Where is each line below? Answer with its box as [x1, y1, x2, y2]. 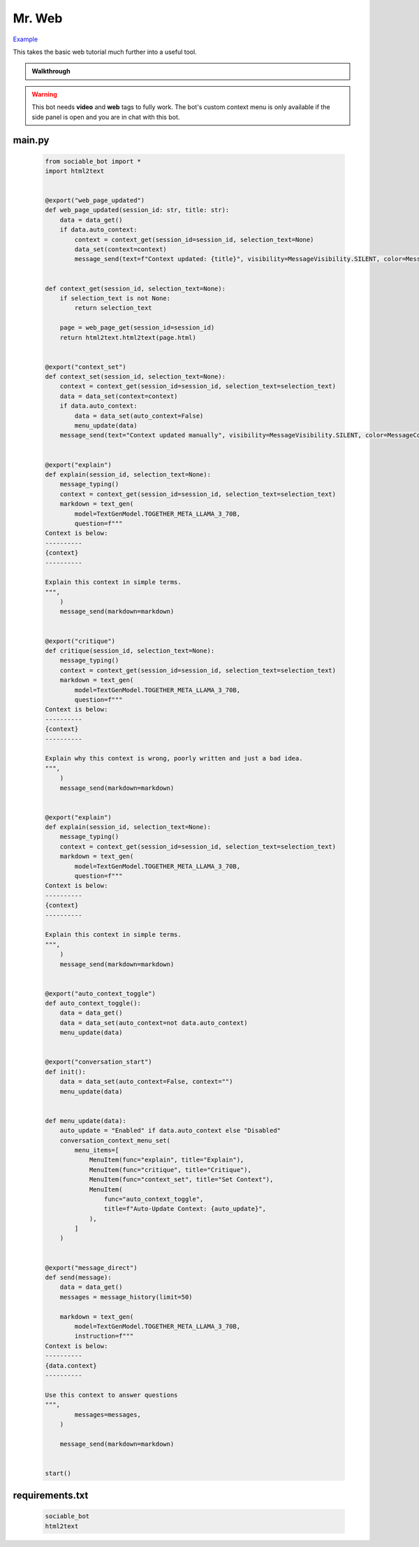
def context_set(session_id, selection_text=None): [45, 373, 226, 381]
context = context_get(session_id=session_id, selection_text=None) [74, 235, 314, 243]
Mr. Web [13, 10, 63, 26]
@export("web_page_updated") [45, 197, 145, 204]
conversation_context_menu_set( [59, 1136, 171, 1144]
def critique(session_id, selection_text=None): [45, 647, 215, 655]
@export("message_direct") [45, 1264, 138, 1271]
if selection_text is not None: [59, 294, 171, 302]
